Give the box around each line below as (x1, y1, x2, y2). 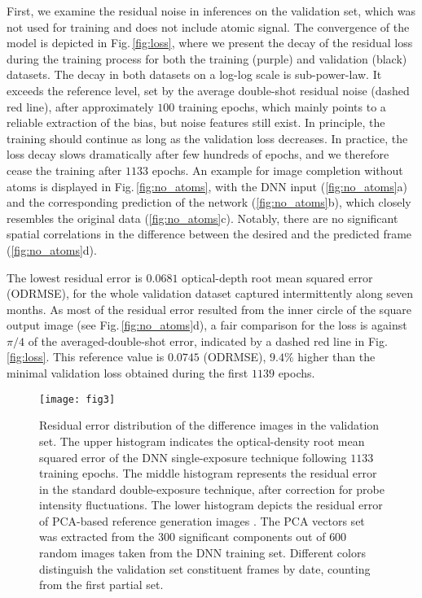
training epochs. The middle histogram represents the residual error (39, 465, 377, 482)
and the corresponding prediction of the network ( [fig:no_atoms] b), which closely (7, 194, 411, 211)
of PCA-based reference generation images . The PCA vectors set (39, 512, 365, 529)
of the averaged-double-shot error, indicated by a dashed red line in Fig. (28, 332, 388, 349)
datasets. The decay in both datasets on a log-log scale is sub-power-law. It (7, 66, 382, 83)
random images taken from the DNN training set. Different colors (39, 544, 366, 561)
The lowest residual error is (7, 268, 143, 286)
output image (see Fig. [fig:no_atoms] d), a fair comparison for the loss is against (7, 316, 407, 334)
